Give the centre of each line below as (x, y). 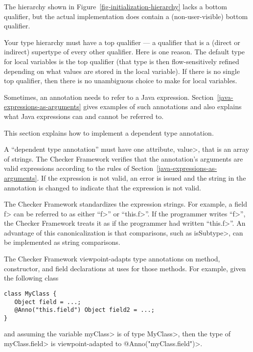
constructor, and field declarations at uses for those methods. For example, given (125, 268)
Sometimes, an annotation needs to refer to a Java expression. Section (109, 97)
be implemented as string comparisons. (62, 242)
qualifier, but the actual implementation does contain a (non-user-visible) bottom (126, 16)
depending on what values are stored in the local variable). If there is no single (122, 71)
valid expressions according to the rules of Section (79, 168)
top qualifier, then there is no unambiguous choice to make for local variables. (121, 81)
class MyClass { (30, 293)
